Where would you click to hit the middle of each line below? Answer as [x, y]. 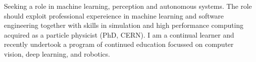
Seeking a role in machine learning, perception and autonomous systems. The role [128, 6]
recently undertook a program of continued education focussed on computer [119, 44]
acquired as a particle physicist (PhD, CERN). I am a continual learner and [119, 34]
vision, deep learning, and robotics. [57, 53]
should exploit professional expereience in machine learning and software [114, 15]
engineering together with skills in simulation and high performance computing [124, 25]
